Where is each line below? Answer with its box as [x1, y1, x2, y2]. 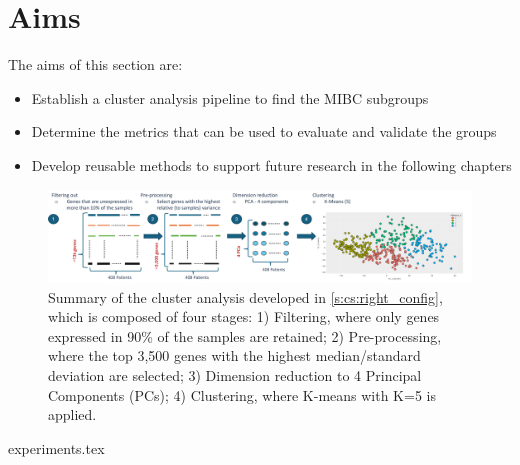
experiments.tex [8, 437, 105, 458]
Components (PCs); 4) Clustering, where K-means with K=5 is [48, 384, 436, 405]
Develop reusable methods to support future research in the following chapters [31, 154, 512, 175]
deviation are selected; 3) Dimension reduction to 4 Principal [48, 365, 422, 386]
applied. [48, 404, 97, 425]
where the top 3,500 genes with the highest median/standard [48, 345, 421, 366]
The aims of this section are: [8, 54, 183, 75]
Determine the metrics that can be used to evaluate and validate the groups [31, 121, 497, 142]
